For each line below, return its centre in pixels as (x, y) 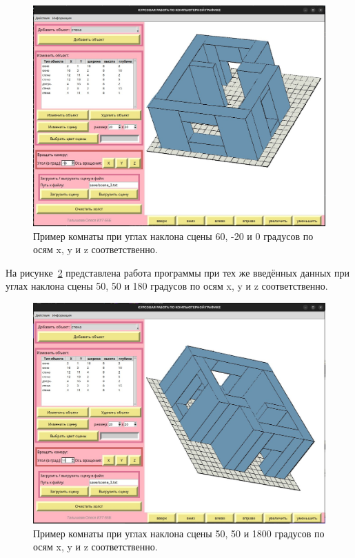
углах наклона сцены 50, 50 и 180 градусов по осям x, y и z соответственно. (167, 286)
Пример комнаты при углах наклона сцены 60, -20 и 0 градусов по (173, 236)
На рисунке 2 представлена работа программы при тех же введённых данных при (177, 272)
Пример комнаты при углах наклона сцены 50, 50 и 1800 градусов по (179, 533)
